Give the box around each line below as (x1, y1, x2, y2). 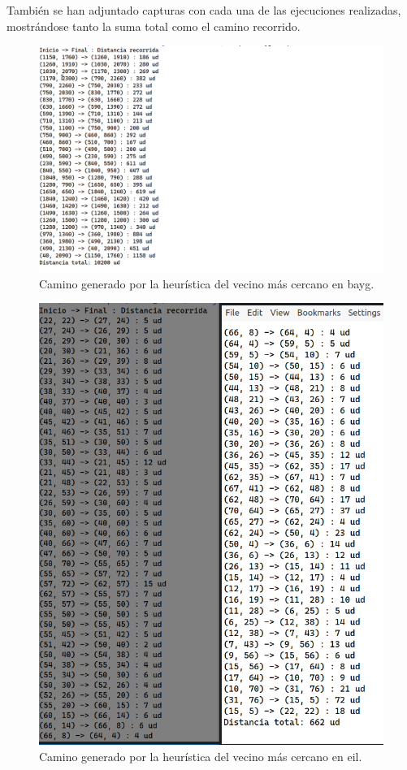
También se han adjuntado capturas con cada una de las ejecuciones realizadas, (6, 2, 401, 18)
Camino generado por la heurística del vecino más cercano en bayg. (39, 275, 375, 292)
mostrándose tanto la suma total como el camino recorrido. (6, 17, 301, 34)
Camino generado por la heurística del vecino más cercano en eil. (39, 747, 362, 764)
